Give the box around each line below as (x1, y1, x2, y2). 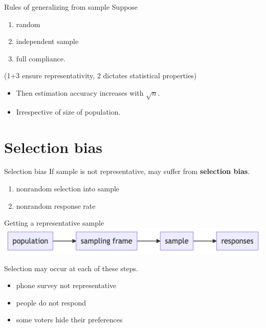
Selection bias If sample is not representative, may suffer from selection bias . (4, 166, 250, 177)
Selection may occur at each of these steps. (4, 263, 138, 273)
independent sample (16, 36, 79, 47)
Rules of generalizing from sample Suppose (4, 2, 138, 12)
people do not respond (16, 297, 86, 308)
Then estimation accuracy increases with (16, 87, 144, 98)
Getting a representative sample (4, 217, 104, 228)
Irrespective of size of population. (16, 106, 121, 117)
